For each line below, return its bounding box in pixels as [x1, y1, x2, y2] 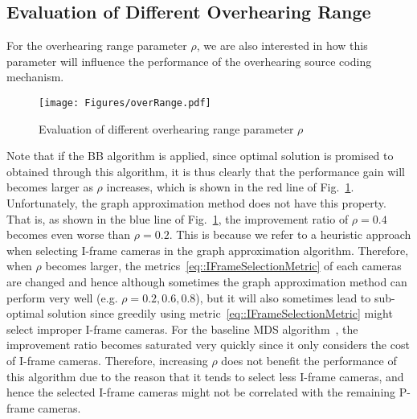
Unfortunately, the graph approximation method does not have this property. [6, 195, 386, 212]
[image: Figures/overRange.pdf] [39, 97, 211, 109]
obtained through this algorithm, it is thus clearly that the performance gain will [6, 162, 405, 179]
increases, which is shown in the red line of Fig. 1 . [106, 179, 354, 195]
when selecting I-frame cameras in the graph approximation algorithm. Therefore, [6, 241, 409, 258]
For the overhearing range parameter [6, 37, 187, 54]
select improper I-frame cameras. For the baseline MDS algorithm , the [6, 320, 358, 337]
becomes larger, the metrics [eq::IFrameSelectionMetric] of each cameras [45, 257, 402, 274]
